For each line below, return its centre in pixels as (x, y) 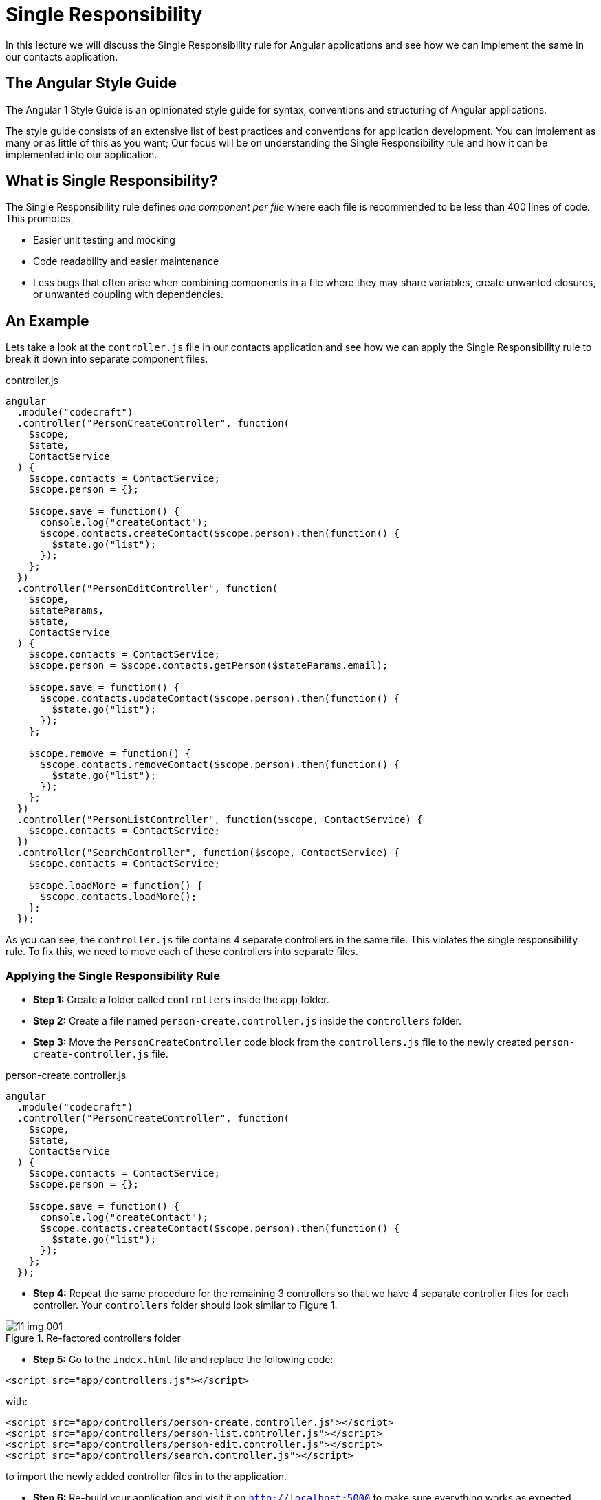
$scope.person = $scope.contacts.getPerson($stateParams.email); (208, 666)
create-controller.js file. (101, 1054)
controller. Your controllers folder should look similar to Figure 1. (185, 1305)
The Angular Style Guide (91, 83)
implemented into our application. (81, 154)
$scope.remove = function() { (110, 754)
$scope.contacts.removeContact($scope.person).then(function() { (220, 765)
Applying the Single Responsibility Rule (113, 975)
